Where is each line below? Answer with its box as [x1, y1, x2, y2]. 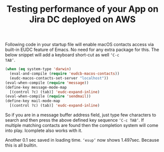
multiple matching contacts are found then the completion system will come [5, 123, 159, 128]
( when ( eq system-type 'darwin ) [5, 67, 71, 72]
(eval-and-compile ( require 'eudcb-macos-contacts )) [9, 71, 120, 76]
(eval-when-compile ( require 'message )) [5, 80, 89, 85]
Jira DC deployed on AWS [29, 14, 136, 25]
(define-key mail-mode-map [5, 99, 60, 103]
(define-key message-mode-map [5, 85, 67, 90]
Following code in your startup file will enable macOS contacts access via [5, 42, 154, 48]
